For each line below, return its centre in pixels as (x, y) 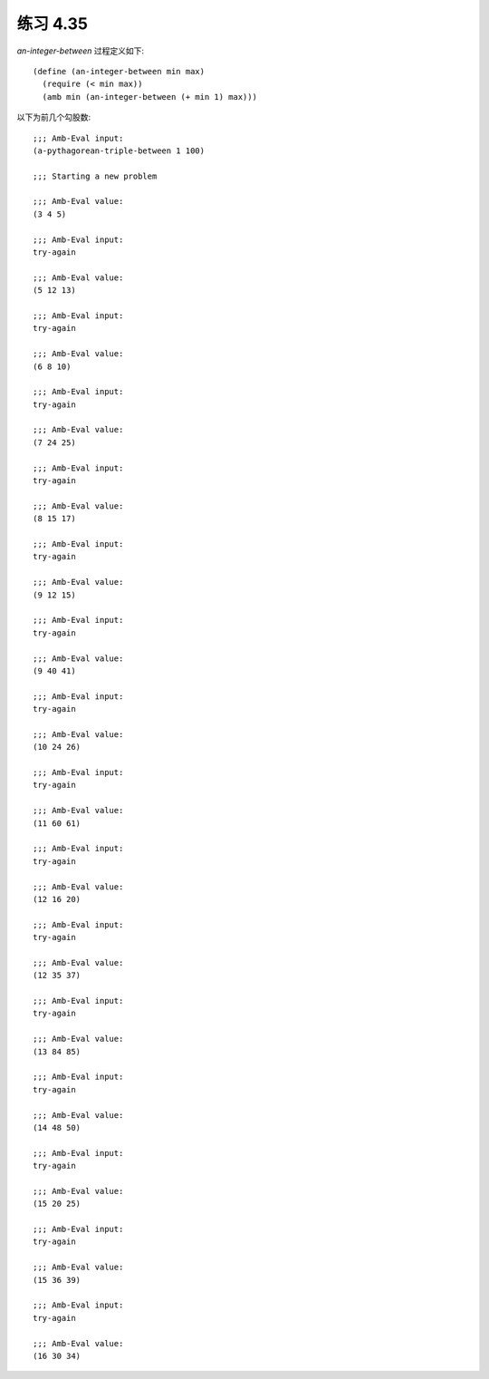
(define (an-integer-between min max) (119, 71)
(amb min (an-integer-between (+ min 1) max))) (150, 97)
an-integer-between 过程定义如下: (81, 51)
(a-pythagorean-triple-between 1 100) (119, 151)
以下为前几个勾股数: (54, 117)
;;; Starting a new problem (95, 176)
